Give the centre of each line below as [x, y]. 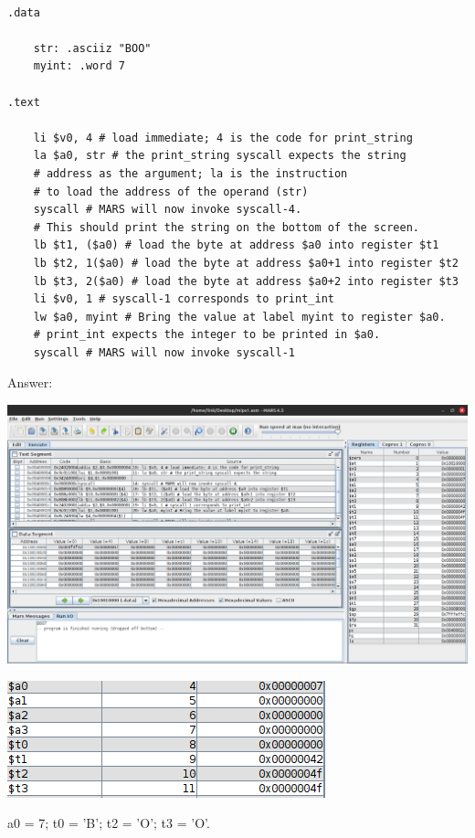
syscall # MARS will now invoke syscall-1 [164, 352]
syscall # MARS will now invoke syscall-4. [168, 210]
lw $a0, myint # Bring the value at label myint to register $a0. [239, 317]
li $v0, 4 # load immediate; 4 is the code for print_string [223, 138]
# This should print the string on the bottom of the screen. [227, 227]
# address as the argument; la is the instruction [190, 173]
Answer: [30, 382]
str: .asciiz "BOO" [92, 48]
